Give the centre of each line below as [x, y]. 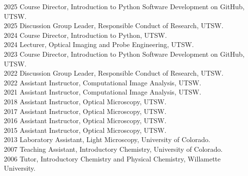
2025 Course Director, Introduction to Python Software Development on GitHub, [124, 6]
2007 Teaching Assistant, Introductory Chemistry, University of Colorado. [113, 149]
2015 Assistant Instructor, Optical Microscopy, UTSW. [85, 130]
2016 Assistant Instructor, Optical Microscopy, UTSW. [85, 120]
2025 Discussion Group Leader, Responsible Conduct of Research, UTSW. [114, 25]
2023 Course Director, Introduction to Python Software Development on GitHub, [124, 54]
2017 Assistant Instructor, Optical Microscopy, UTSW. [85, 111]
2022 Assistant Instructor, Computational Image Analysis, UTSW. [103, 82]
